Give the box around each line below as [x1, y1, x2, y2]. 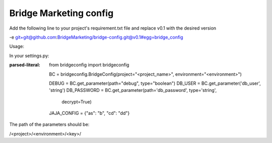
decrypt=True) [61, 98, 92, 105]
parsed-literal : [9, 62, 40, 68]
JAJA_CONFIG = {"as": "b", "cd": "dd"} [49, 110, 130, 116]
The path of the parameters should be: [9, 121, 90, 127]
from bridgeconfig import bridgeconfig [49, 62, 129, 68]
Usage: [9, 43, 25, 50]
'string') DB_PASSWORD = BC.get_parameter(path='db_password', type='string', [49, 87, 217, 93]
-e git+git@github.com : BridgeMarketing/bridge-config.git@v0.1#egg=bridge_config [9, 34, 183, 40]
